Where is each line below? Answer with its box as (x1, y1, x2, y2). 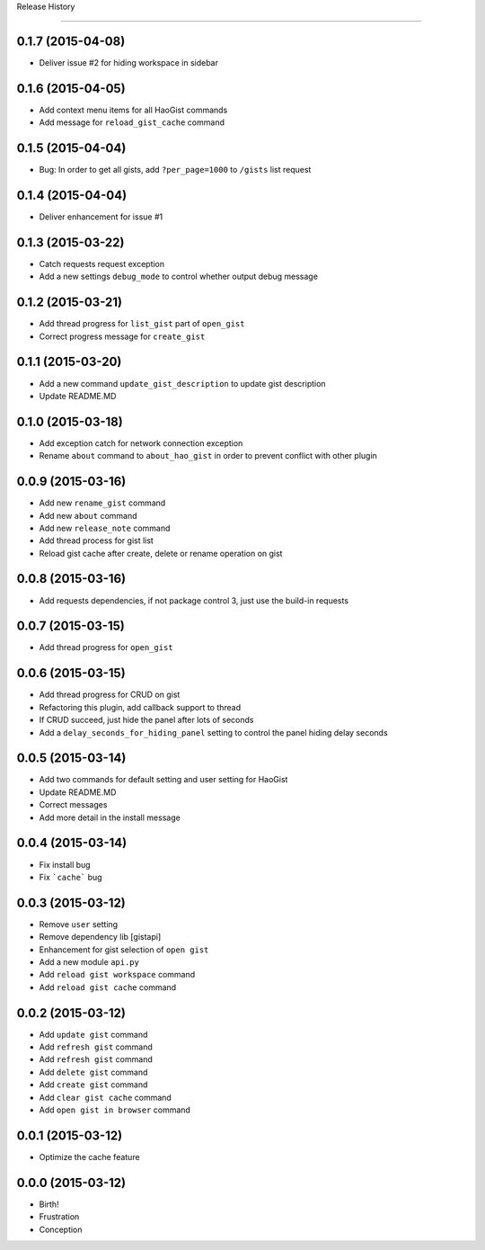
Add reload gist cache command (39, 981, 177, 993)
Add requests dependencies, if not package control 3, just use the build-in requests (39, 594, 349, 606)
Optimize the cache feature (39, 1151, 140, 1162)
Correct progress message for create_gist (39, 331, 206, 342)
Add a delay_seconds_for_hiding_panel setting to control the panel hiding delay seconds (39, 727, 388, 737)
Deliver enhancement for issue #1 (39, 211, 163, 222)
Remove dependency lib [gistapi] (39, 932, 162, 942)
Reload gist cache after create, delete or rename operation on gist (39, 548, 283, 558)
